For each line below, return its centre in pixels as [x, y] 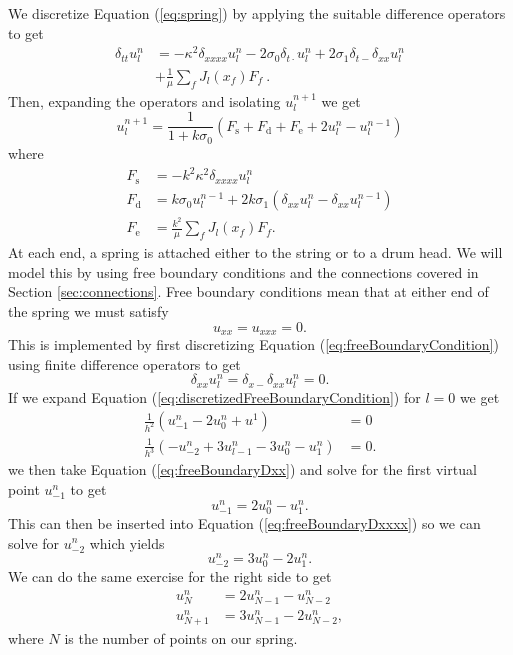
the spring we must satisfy [88, 310]
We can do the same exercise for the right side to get [170, 576]
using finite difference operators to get [124, 363]
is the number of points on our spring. [181, 638]
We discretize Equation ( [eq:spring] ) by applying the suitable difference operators [257, 13]
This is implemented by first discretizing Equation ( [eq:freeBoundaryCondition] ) [253, 344]
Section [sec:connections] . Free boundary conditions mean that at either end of [248, 291]
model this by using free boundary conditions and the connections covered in [243, 271]
